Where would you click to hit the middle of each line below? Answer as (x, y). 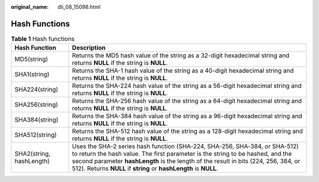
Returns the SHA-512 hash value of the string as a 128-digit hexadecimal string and (188, 131)
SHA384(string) (36, 120)
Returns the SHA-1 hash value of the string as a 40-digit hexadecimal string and (183, 71)
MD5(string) (31, 59)
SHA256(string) (36, 105)
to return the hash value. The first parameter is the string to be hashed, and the (182, 154)
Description (89, 48)
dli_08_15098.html (79, 7)
